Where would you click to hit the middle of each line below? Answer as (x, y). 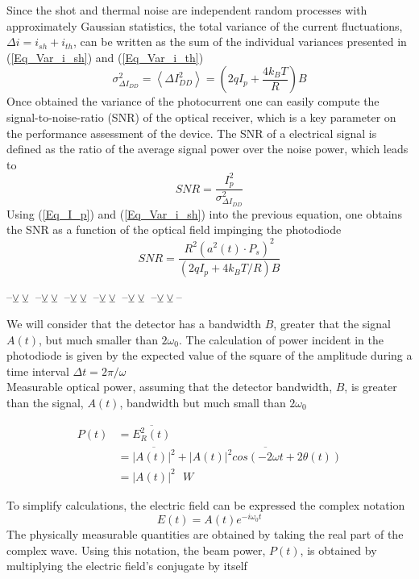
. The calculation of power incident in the (281, 339)
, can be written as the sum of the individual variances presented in (240, 42)
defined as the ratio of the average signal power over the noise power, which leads (207, 149)
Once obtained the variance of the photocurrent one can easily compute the (193, 101)
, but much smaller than (98, 339)
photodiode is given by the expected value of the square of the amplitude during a (209, 355)
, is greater (371, 387)
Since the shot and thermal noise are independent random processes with (187, 10)
